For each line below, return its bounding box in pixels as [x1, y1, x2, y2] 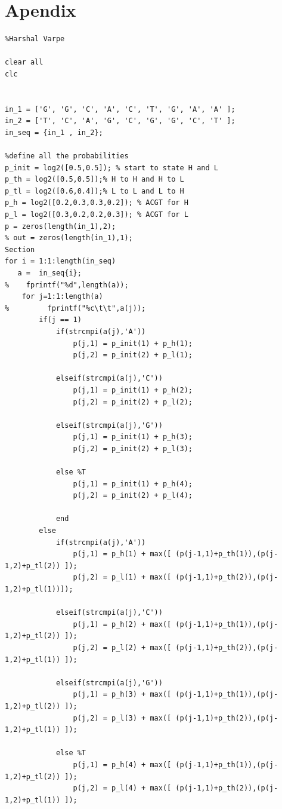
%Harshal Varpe [5, 35, 65, 44]
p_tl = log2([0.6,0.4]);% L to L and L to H [5, 186, 184, 195]
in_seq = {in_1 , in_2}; [5, 128, 103, 137]
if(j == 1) [39, 315, 82, 324]
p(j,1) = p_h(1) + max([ [73, 550, 172, 559]
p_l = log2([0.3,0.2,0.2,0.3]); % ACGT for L [5, 210, 188, 219]
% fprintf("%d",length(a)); [5, 280, 129, 289]
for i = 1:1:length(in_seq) [5, 257, 116, 266]
